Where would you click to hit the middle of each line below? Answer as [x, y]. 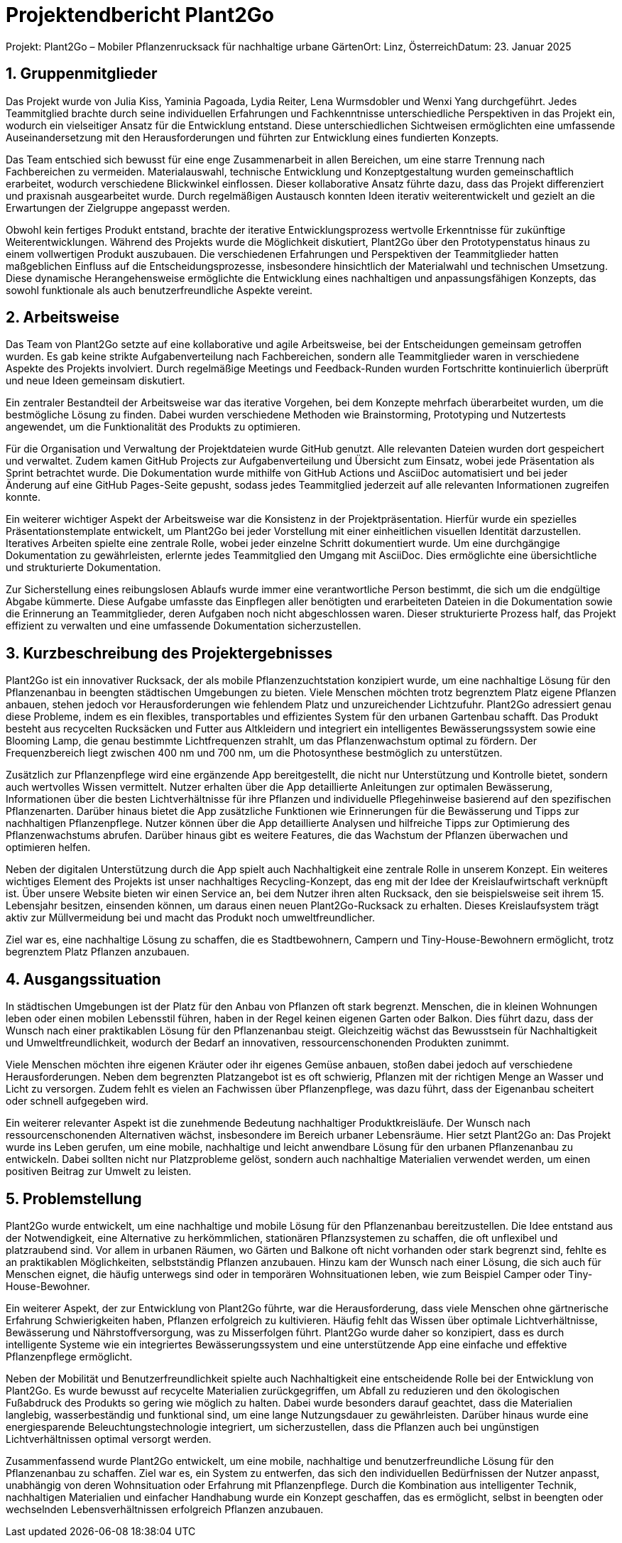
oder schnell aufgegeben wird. [77, 1101]
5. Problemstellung [74, 1198]
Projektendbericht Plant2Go [140, 15]
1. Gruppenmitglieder [82, 74]
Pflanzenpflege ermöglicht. [69, 1356]
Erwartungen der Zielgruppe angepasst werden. [118, 207]
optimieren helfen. [48, 848]
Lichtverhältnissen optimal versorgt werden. [109, 1439]
